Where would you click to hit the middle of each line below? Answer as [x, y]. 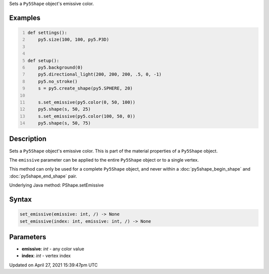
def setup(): [44, 60]
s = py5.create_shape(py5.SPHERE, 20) [85, 89]
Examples [25, 18]
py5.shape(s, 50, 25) [65, 109]
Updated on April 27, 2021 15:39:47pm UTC [54, 265]
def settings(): [47, 33]
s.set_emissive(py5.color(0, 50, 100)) [87, 102]
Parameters [28, 237]
